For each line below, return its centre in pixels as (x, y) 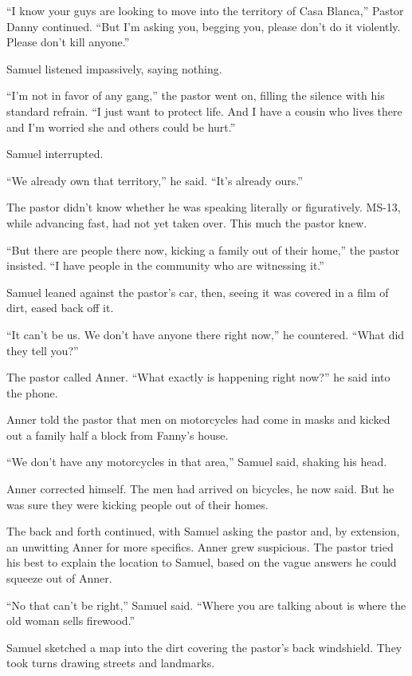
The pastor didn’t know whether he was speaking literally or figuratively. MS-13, (204, 207)
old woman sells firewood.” (71, 621)
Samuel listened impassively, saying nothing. (114, 68)
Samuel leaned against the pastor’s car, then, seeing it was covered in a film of (198, 292)
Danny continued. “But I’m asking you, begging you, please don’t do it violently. (204, 26)
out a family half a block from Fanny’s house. (118, 435)
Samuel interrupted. (55, 154)
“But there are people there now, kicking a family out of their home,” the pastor (203, 249)
